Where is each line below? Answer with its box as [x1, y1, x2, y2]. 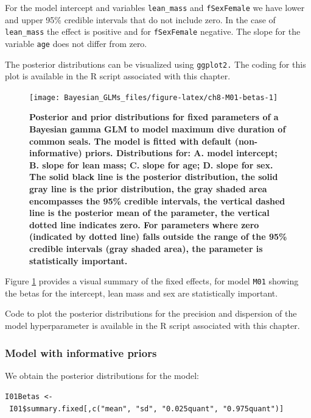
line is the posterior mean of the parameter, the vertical [29, 206, 270, 219]
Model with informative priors [5, 345, 157, 360]
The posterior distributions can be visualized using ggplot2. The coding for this [5, 57, 306, 70]
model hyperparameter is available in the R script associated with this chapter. [5, 319, 300, 332]
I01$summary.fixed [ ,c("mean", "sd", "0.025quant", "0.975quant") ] [9, 405, 284, 414]
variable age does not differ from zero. [5, 37, 147, 49]
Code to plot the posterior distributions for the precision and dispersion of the [5, 307, 297, 320]
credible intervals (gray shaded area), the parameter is [29, 242, 263, 254]
